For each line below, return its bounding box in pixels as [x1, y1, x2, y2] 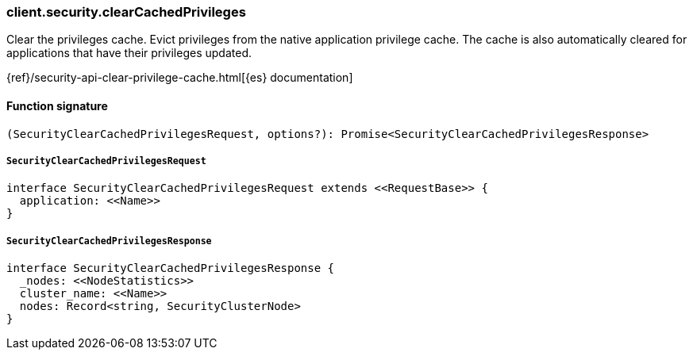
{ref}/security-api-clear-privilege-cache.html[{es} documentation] [6, 71, 353, 85]
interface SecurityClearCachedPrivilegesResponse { [6, 262, 335, 275]
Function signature [6, 98, 108, 113]
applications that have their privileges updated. [6, 46, 252, 60]
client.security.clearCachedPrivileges [6, 4, 246, 20]
